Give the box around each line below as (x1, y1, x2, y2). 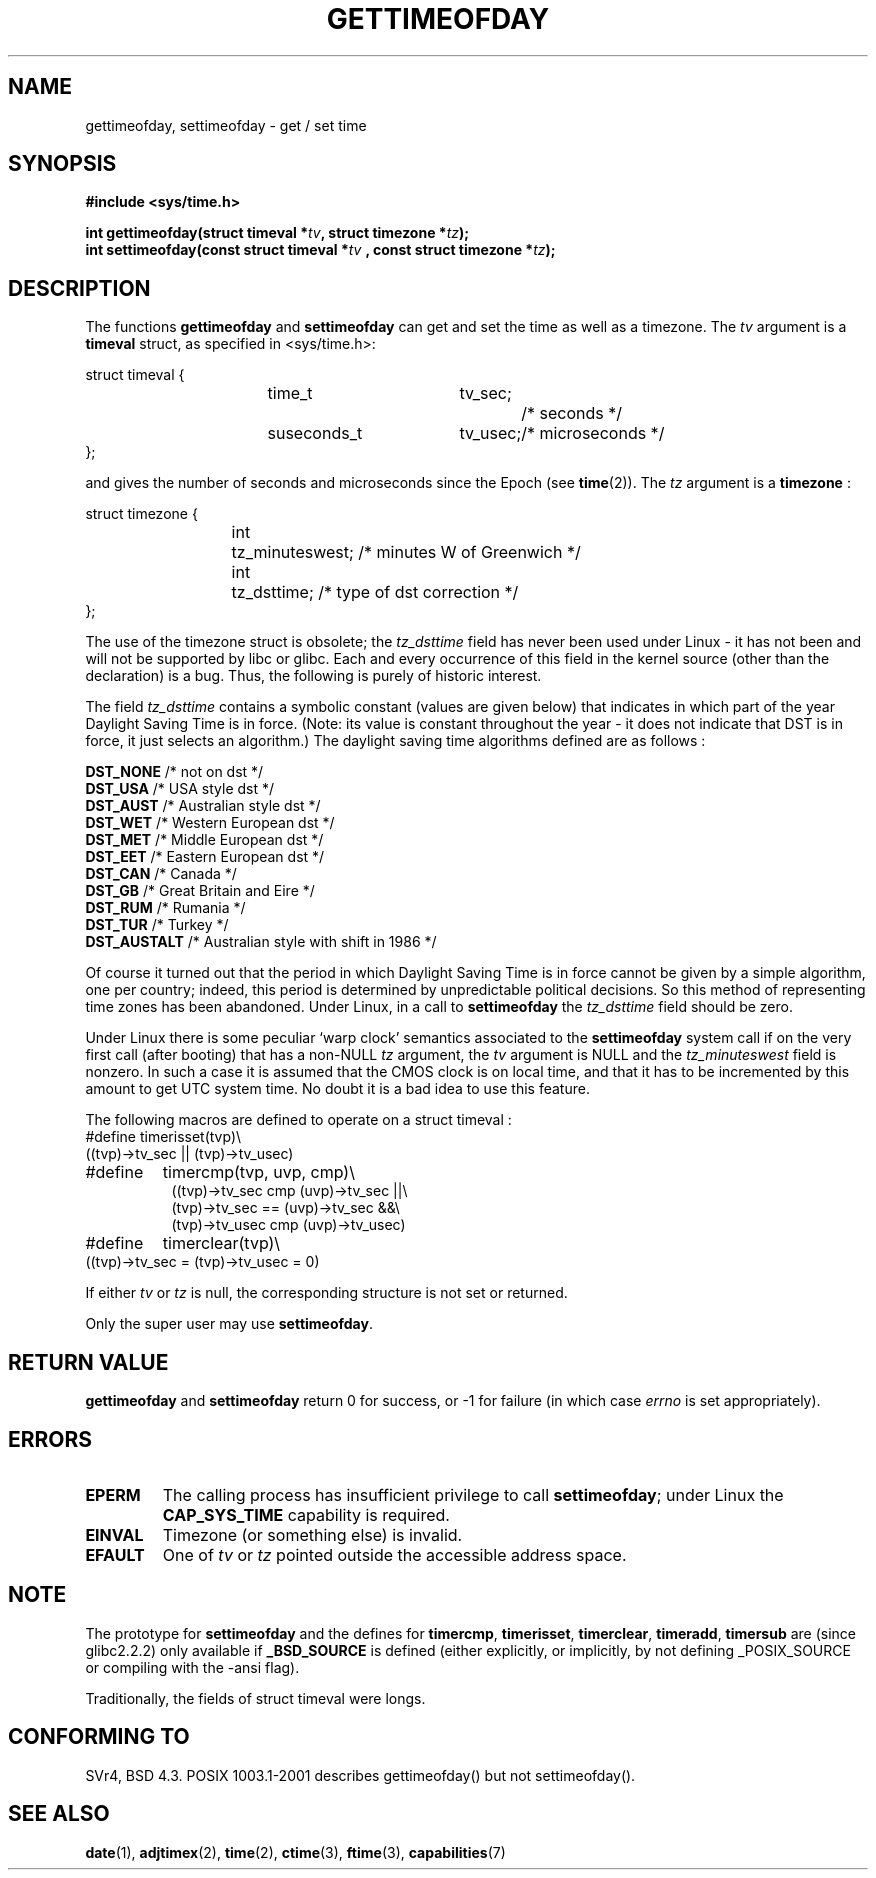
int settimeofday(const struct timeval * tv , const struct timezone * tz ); (85, 241, 556, 259)
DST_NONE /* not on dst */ (85, 763, 264, 781)
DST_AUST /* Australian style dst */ (85, 797, 321, 815)
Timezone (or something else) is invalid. (162, 1524, 463, 1545)
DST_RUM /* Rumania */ (85, 899, 246, 917)
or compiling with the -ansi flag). (85, 1658, 300, 1676)
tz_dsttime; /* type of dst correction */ (231, 582, 519, 603)
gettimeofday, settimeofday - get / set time (85, 116, 367, 134)
